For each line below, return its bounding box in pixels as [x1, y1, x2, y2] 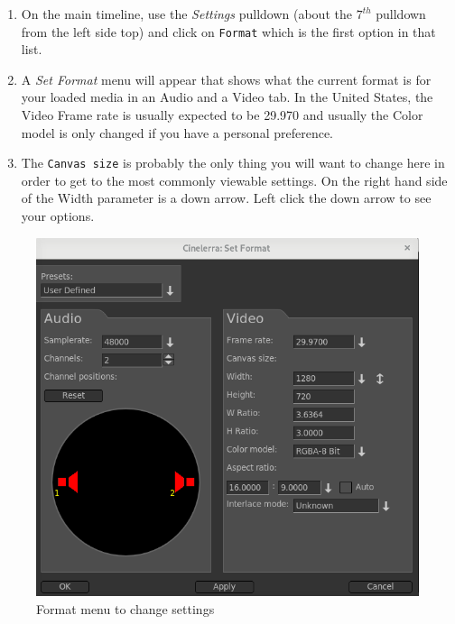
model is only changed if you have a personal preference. [21, 123, 334, 142]
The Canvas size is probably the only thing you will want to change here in [21, 153, 445, 172]
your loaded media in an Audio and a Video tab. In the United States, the [21, 87, 433, 106]
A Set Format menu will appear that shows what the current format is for [21, 69, 432, 88]
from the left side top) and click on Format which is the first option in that [21, 22, 436, 41]
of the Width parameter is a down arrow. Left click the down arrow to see [21, 188, 432, 207]
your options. [21, 206, 95, 225]
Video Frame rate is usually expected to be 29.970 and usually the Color [21, 106, 423, 124]
